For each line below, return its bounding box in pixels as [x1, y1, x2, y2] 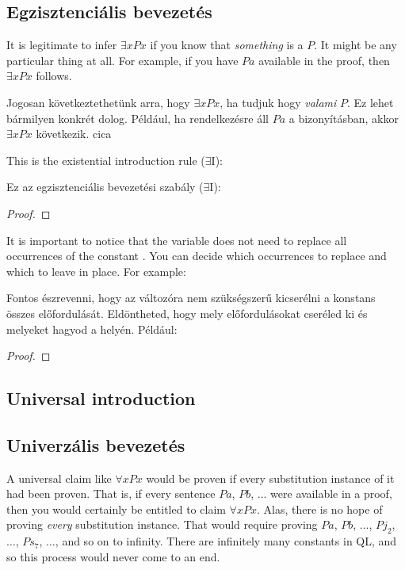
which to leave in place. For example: [6, 262, 186, 279]
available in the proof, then [258, 52, 390, 68]
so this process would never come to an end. [6, 548, 220, 564]
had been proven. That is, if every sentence [6, 485, 216, 502]
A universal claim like [6, 469, 112, 486]
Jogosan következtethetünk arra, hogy [6, 94, 190, 110]
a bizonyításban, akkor [288, 109, 399, 126]
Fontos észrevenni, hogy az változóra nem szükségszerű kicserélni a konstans [6, 289, 376, 306]
